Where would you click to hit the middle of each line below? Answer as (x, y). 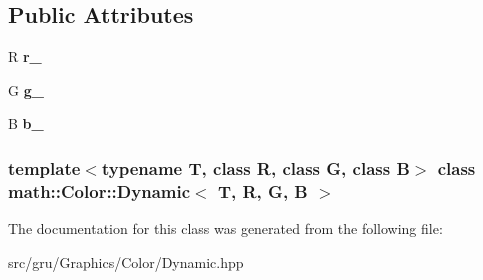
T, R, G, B (262, 190)
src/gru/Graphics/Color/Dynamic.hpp (126, 261)
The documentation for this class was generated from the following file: (225, 228)
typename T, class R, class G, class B (255, 167)
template (44, 167)
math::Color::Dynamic (99, 190)
